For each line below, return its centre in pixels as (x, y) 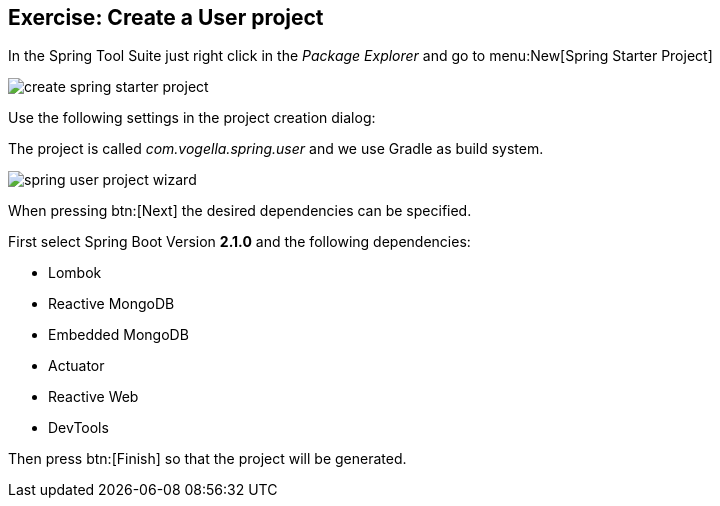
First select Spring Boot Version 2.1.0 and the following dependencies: (239, 242)
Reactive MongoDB (111, 304)
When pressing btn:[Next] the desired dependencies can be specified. (240, 211)
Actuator (76, 366)
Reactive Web (93, 397)
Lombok (75, 273)
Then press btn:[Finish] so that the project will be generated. (207, 459)
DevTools (78, 428)
